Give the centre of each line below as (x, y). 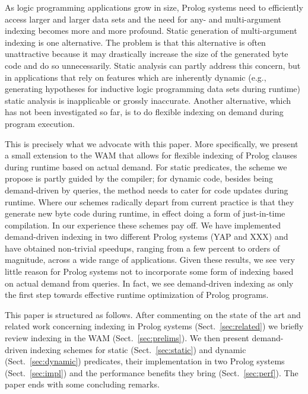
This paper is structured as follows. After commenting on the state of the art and (153, 314)
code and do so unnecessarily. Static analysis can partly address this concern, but (153, 65)
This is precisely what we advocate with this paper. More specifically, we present (152, 143)
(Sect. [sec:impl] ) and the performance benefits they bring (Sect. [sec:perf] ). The (152, 372)
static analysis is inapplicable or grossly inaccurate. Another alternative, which (148, 100)
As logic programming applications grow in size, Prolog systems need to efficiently (154, 7)
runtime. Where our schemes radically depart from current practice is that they (150, 201)
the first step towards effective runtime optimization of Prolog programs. (137, 295)
